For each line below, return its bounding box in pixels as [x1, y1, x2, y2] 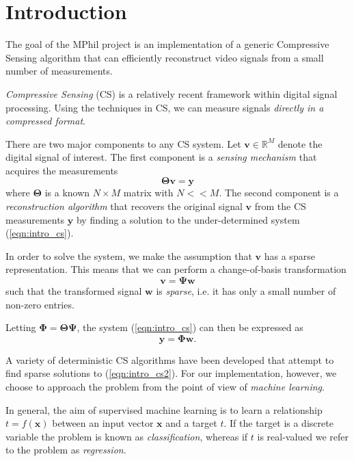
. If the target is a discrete [223, 416, 333, 430]
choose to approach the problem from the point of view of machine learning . [5, 380, 325, 393]
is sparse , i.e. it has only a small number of [156, 284, 336, 298]
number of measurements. [5, 64, 113, 78]
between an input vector [52, 416, 154, 430]
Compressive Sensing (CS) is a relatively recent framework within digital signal [5, 86, 338, 101]
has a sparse [264, 248, 315, 263]
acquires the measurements [5, 163, 118, 177]
